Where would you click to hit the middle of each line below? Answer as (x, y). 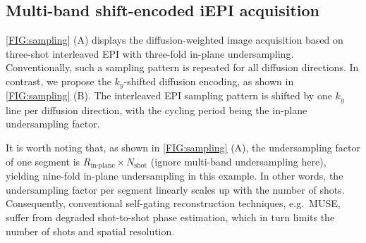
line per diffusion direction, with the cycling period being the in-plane (157, 110)
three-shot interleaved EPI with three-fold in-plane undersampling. (150, 53)
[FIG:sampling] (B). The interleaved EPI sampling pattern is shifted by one (169, 95)
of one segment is (43, 161)
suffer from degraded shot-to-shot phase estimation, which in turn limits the (170, 217)
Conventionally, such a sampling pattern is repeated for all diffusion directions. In (182, 67)
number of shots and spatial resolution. (90, 231)
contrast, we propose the (59, 81)
